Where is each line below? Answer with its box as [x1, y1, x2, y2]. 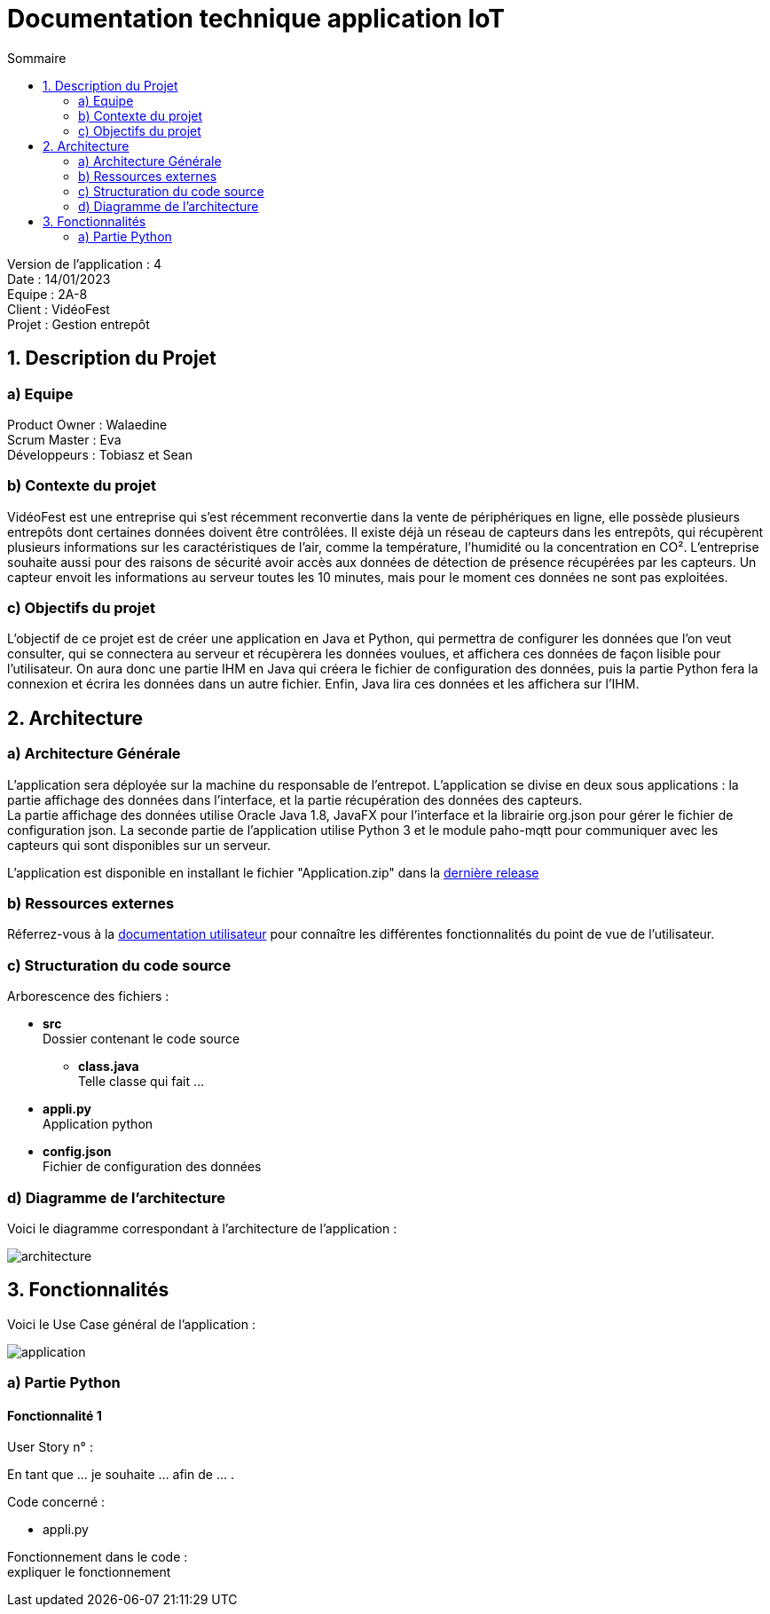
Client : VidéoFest [7, 301, 110, 317]
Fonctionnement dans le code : [7, 1549, 188, 1565]
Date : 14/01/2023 [7, 271, 111, 287]
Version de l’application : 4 [7, 256, 162, 272]
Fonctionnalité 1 [7, 1407, 102, 1423]
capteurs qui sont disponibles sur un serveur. [7, 837, 271, 853]
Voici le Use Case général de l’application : [7, 1316, 255, 1332]
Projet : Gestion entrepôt [7, 316, 150, 332]
